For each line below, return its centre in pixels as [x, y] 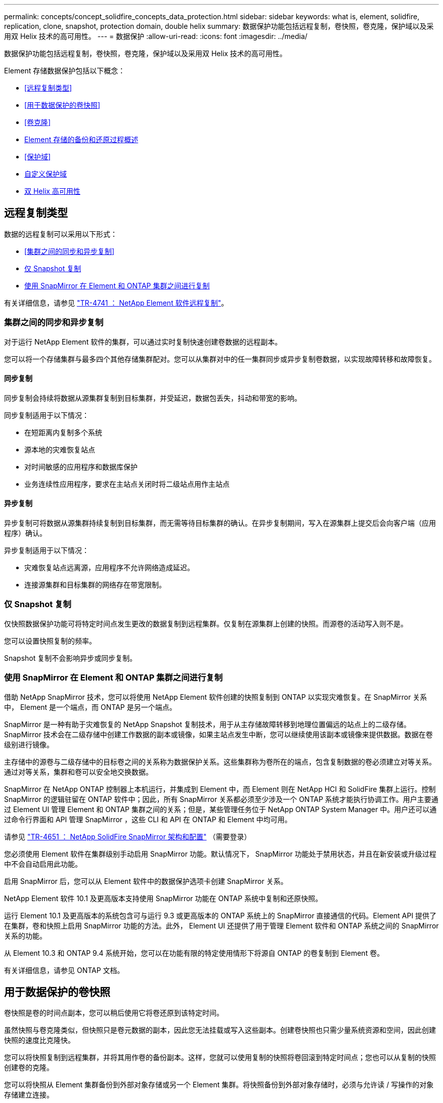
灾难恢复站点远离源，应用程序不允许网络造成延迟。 [109, 568]
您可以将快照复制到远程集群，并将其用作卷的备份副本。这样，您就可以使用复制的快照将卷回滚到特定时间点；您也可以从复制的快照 [220, 1057]
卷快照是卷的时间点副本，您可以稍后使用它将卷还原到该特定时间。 [114, 1013]
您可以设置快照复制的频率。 [50, 641]
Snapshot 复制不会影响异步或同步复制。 [71, 658]
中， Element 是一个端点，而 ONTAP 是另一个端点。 [90, 707]
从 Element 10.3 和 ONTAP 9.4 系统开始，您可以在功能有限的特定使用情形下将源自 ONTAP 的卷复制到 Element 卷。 [194, 953]
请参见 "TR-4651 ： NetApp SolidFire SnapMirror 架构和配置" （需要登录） [128, 836]
